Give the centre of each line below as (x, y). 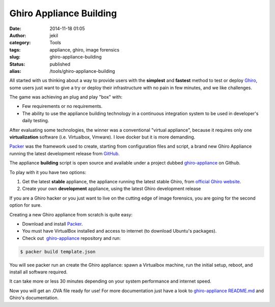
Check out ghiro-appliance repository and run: (72, 238)
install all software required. (38, 272)
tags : (15, 50)
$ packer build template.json (58, 252)
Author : (18, 35)
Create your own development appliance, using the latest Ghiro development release (112, 189)
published (60, 64)
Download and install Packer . (52, 224)
